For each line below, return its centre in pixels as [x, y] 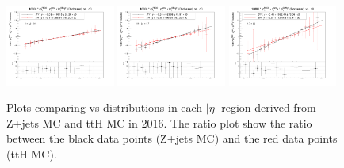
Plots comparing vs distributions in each [105, 107]
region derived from [269, 107]
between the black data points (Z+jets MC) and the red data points [172, 138]
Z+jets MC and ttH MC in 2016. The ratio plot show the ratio [159, 122]
